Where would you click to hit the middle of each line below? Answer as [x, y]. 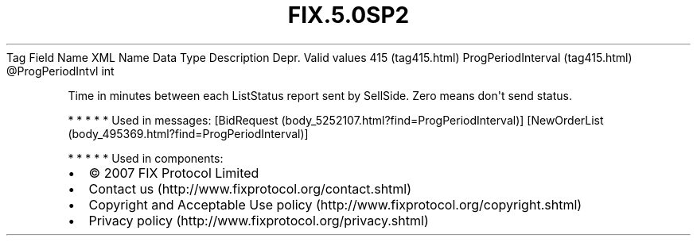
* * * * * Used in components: [146, 158]
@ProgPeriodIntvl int [60, 71]
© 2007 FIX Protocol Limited [174, 173]
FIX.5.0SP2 [348, 15]
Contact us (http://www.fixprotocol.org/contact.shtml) [250, 188]
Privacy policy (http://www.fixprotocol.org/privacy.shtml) [259, 220]
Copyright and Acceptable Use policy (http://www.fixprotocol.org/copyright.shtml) [335, 204]
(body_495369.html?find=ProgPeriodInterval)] [188, 133]
